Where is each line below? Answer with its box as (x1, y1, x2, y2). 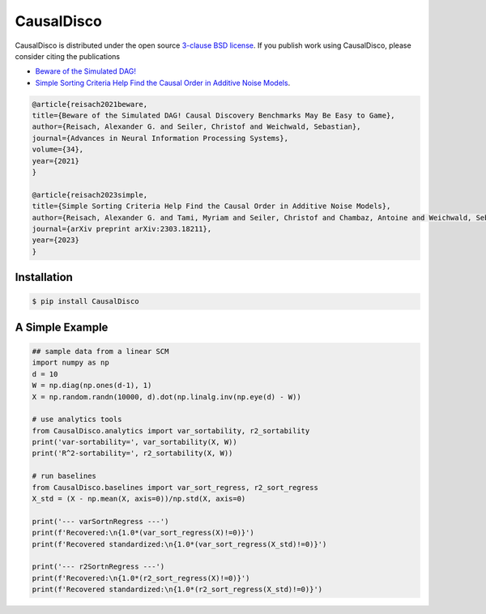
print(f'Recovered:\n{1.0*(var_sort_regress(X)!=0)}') (32, 528, 254, 538)
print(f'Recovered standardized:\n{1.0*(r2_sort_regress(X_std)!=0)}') (32, 585, 323, 595)
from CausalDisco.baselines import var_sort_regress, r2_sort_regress (32, 483, 319, 492)
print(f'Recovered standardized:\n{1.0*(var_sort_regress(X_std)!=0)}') (32, 539, 327, 548)
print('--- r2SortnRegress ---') (32, 562, 165, 571)
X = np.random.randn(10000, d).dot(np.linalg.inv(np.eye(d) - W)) (32, 392, 301, 401)
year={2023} (32, 236, 80, 245)
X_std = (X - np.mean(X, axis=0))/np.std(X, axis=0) (32, 494, 246, 504)
